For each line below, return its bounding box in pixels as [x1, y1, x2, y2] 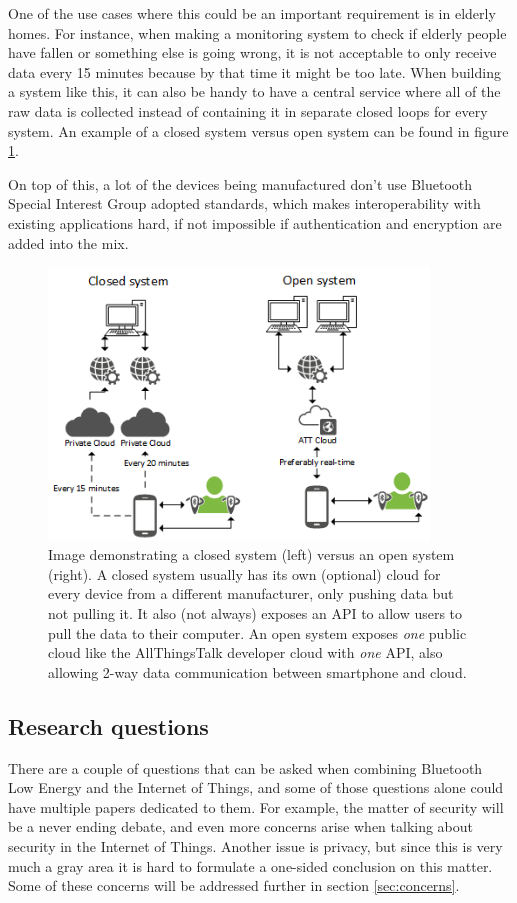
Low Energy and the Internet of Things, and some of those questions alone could [8, 777, 504, 798]
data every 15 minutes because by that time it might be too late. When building [8, 61, 501, 82]
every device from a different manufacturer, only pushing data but [48, 583, 454, 604]
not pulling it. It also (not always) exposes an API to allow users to [48, 603, 463, 624]
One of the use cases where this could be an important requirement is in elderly [8, 3, 496, 23]
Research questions [8, 710, 209, 741]
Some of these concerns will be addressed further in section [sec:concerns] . [8, 875, 460, 896]
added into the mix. [8, 232, 129, 253]
